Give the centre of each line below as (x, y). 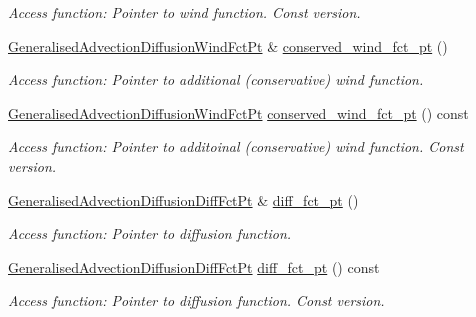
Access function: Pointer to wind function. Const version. (184, 12)
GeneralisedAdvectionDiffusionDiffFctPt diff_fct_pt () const (194, 266)
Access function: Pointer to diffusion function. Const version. (196, 300)
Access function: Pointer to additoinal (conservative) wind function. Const (236, 146)
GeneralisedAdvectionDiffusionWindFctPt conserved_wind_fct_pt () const (238, 112)
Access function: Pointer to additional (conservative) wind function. (216, 79)
